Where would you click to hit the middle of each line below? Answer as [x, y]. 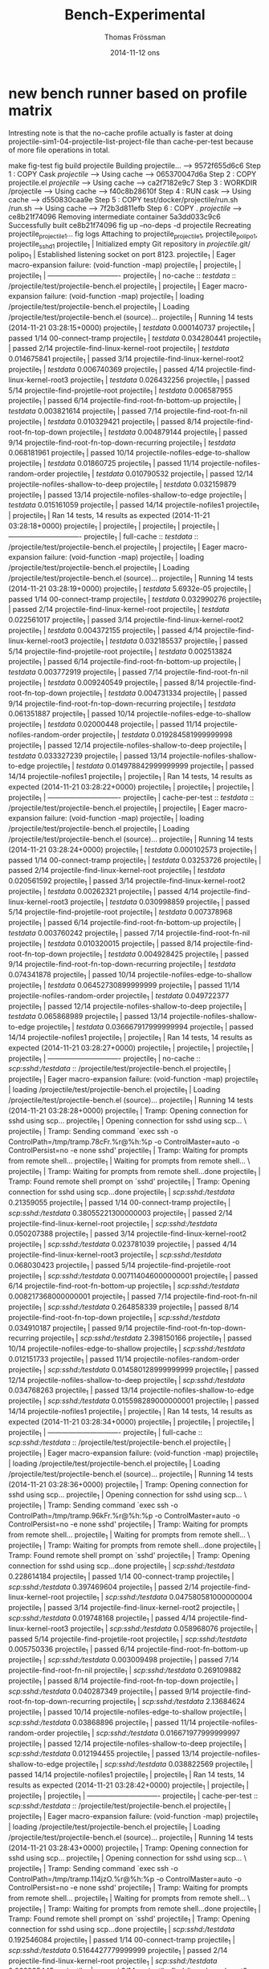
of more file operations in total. [59, 149]
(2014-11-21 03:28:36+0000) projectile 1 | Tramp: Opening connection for [128, 1485]
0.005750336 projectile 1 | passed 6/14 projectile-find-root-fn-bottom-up [128, 1650]
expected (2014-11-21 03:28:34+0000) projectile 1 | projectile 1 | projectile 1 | [131, 1423]
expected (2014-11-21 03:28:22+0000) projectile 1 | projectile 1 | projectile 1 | [131, 787]
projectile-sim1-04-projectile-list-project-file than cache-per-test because [131, 141]
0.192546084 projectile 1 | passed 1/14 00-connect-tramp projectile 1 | [122, 1940]
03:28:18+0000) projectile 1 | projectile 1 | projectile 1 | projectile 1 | [114, 527]
